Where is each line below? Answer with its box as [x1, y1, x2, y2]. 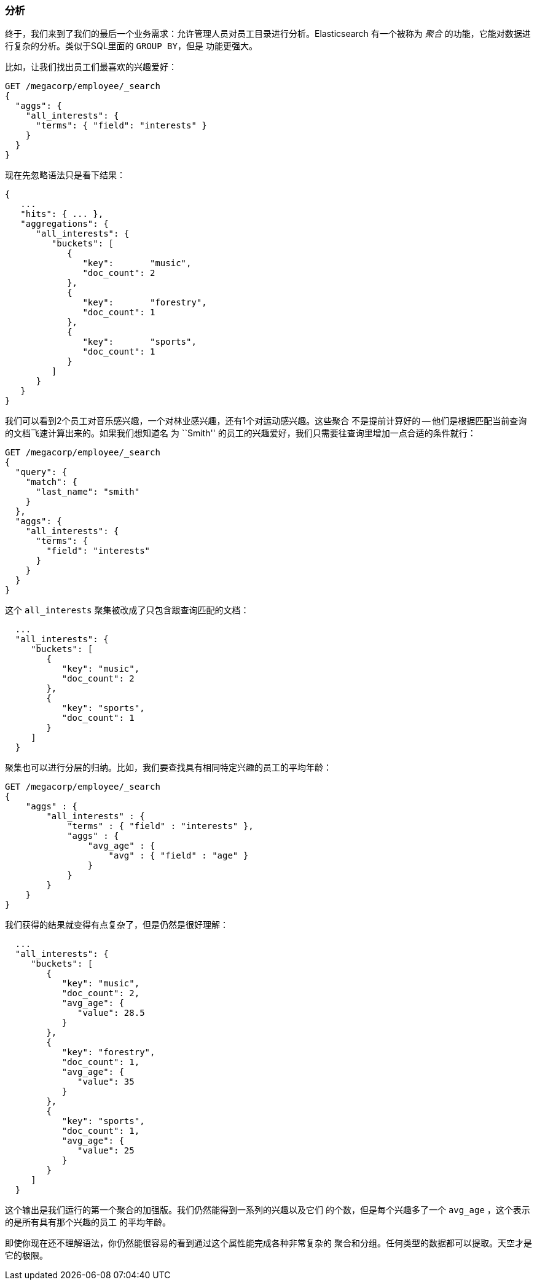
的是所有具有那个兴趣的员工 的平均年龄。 [5, 1217, 171, 1228]
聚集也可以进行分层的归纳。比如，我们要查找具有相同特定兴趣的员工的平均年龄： [5, 762, 332, 773]
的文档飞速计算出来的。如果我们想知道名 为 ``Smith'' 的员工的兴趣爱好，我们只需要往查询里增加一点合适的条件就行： [5, 428, 476, 439]
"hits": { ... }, [20, 209, 104, 219]
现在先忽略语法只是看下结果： [5, 170, 125, 181]
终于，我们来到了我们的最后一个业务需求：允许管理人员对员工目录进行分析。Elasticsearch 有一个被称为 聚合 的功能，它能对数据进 [5, 28, 531, 39]
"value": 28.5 [77, 1008, 145, 1018]
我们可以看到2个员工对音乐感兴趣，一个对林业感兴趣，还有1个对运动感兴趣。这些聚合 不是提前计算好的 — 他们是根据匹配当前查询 [5, 415, 527, 426]
